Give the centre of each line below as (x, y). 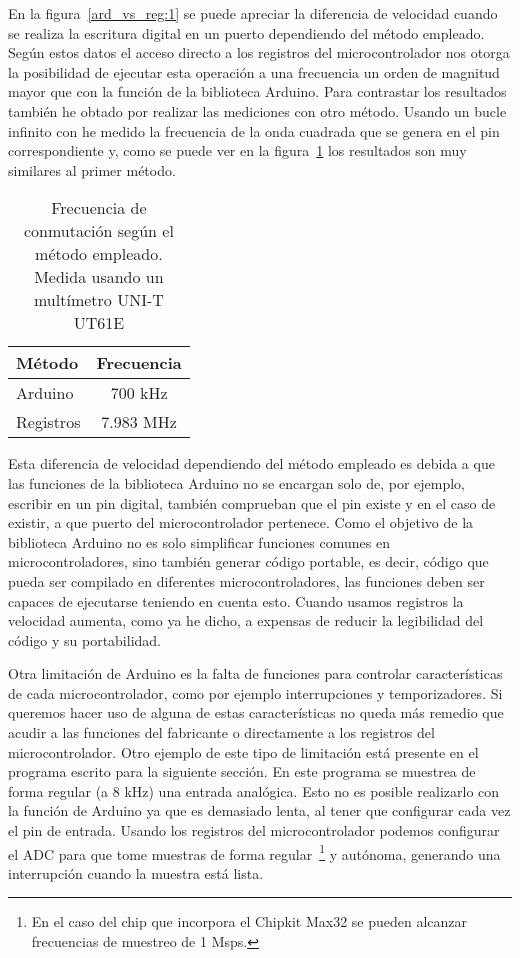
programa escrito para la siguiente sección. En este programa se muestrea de (242, 771)
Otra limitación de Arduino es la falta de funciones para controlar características (255, 673)
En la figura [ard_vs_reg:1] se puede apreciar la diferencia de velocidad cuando (253, 13)
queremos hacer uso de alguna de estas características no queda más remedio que (256, 712)
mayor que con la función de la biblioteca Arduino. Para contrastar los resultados (257, 91)
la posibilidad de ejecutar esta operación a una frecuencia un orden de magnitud (254, 71)
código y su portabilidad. (84, 639)
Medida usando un (99, 277)
